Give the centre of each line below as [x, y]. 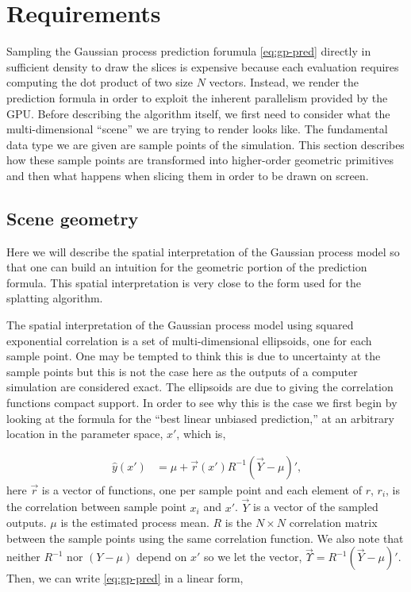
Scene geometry [73, 218]
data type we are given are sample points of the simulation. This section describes [205, 144]
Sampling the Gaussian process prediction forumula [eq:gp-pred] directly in [189, 51]
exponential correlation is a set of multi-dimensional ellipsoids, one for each [189, 340]
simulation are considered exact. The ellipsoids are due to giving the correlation [200, 387]
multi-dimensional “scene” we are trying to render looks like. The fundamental [197, 129]
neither [23, 557]
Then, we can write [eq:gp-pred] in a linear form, [125, 578]
